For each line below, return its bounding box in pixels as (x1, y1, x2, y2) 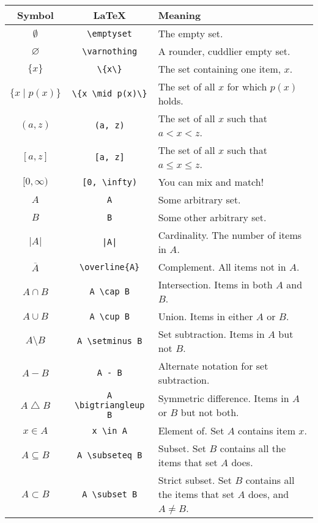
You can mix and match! (158, 175, 264, 189)
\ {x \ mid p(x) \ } (72, 89, 147, 98)
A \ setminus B (77, 336, 142, 346)
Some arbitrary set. (158, 192, 241, 207)
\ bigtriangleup (74, 400, 145, 410)
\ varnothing (82, 46, 138, 56)
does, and (248, 487, 289, 501)
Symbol (17, 8, 54, 22)
